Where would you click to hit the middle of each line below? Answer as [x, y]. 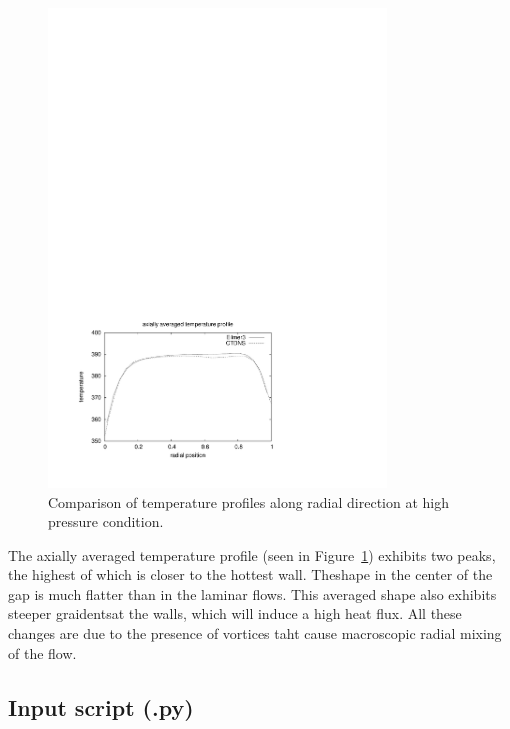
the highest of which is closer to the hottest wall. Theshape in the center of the [250, 574]
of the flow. [42, 652]
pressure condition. [106, 521]
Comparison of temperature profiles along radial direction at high [248, 501]
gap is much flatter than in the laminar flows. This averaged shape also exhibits [252, 593]
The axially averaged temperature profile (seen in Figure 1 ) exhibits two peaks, [252, 554]
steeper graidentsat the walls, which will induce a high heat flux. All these [235, 613]
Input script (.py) [101, 706]
